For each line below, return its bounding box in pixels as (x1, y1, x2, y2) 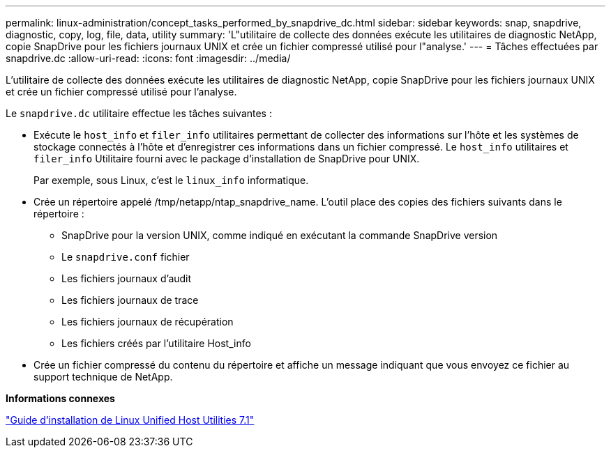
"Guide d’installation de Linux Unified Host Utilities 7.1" (6, 414, 255, 426)
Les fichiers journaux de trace (61, 294, 199, 306)
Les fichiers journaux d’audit (61, 272, 192, 284)
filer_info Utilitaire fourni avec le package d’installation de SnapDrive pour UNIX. (33, 153, 420, 164)
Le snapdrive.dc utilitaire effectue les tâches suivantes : (6, 107, 272, 119)
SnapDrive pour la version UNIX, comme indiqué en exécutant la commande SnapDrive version (61, 229, 498, 241)
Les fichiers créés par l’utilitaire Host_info (61, 337, 251, 349)
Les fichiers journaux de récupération (61, 316, 234, 328)
